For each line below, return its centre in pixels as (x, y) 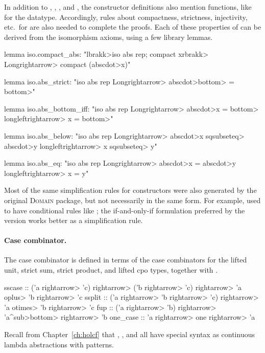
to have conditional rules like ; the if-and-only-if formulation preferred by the (125, 210)
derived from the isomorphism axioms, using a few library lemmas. (109, 37)
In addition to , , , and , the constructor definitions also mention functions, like (128, 7)
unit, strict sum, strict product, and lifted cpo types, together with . (111, 270)
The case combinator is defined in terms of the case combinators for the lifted (126, 260)
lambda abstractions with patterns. (59, 344)
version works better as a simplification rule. (74, 220)
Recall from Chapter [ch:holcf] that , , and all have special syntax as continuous (129, 334)
